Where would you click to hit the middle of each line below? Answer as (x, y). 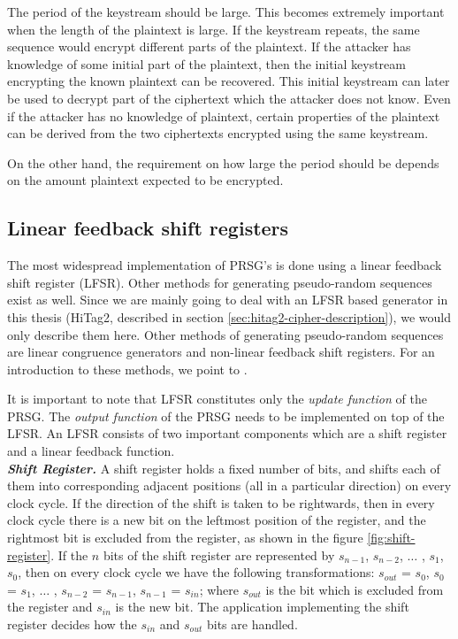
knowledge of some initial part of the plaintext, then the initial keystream (206, 63)
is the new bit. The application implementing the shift (262, 607)
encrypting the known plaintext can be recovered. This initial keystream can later (229, 81)
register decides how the (72, 624)
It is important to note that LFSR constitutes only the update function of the (217, 399)
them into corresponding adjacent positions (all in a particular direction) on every (229, 485)
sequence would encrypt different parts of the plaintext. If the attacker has (209, 46)
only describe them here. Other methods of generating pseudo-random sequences (225, 334)
